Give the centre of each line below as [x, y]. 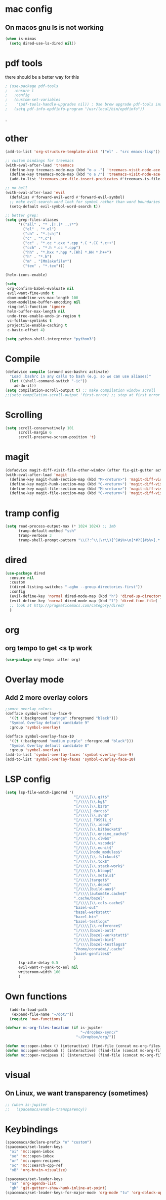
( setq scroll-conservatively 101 [40, 428]
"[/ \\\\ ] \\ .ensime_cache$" [101, 834]
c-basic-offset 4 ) [26, 330]
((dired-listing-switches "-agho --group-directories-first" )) [76, 587]
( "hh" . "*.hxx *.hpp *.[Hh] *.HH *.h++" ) [67, 252]
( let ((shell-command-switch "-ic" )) [48, 381]
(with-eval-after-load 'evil [35, 193]
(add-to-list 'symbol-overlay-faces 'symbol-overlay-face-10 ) [70, 759]
